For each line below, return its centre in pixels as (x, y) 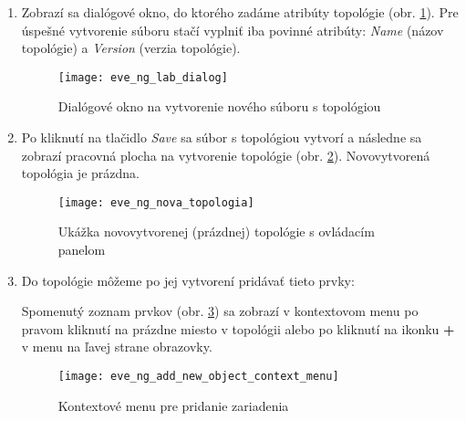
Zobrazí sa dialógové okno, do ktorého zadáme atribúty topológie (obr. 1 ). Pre (240, 12)
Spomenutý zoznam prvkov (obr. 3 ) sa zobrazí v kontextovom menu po (220, 311)
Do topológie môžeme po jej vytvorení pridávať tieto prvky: (188, 280)
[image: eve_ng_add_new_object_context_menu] (198, 377)
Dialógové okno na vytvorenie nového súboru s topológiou (219, 106)
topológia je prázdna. (80, 173)
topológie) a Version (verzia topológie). (131, 48)
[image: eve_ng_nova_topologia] (156, 202)
